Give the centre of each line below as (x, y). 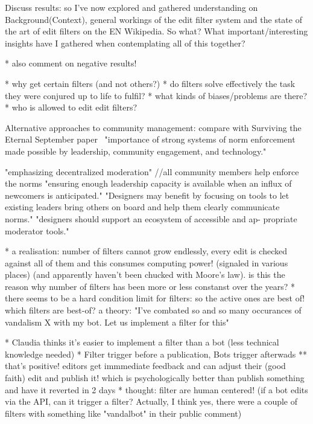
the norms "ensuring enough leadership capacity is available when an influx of (148, 183)
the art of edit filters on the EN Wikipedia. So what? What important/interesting (156, 31)
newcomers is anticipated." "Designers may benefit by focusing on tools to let (147, 195)
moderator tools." (37, 230)
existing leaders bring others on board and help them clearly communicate (142, 207)
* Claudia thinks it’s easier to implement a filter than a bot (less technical (142, 342)
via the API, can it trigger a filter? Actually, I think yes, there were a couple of (151, 401)
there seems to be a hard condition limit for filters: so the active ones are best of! (155, 298)
